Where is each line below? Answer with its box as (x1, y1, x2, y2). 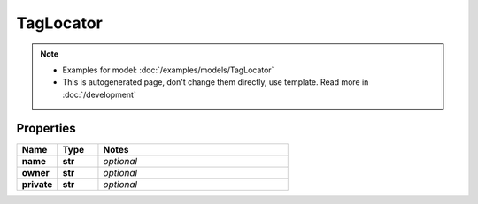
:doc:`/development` (62, 89, 136, 100)
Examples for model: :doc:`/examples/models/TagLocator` (62, 64, 274, 75)
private (21, 178, 53, 190)
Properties (16, 120, 76, 136)
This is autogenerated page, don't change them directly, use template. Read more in (62, 77, 369, 87)
